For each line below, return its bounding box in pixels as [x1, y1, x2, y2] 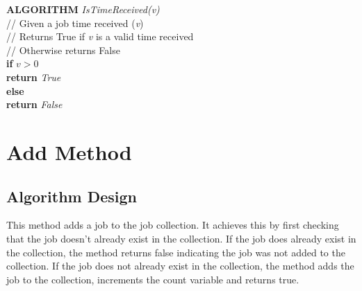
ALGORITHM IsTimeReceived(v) [6, 2, 160, 16]
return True [6, 69, 61, 84]
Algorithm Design [6, 185, 138, 206]
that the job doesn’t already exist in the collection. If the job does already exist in [6, 231, 356, 245]
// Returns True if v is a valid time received [6, 29, 194, 44]
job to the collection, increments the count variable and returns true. [6, 272, 299, 286]
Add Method [6, 137, 132, 166]
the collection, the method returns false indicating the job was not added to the [6, 245, 345, 259]
